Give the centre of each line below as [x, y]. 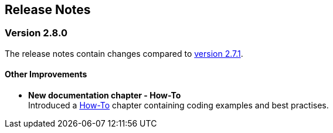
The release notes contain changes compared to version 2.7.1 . [124, 53]
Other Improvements [46, 74]
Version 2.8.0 [36, 33]
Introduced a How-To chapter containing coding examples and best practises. [179, 105]
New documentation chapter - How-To [105, 96]
